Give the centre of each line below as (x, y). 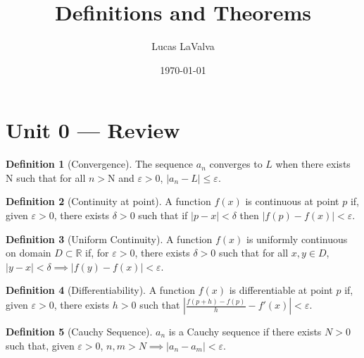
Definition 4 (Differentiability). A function (100, 290)
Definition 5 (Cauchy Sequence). (79, 331)
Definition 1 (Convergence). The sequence (100, 164)
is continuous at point (292, 201)
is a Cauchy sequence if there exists (245, 331)
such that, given (40, 345)
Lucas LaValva (183, 46)
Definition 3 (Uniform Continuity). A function (109, 239)
